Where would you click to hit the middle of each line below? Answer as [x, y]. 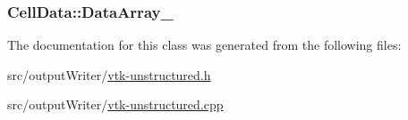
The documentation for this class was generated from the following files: [204, 45]
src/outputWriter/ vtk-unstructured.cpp [115, 104]
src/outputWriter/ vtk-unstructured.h [109, 74]
